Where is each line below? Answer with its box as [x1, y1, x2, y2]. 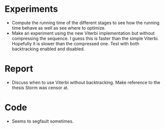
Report [4, 63, 33, 74]
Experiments [4, 3, 58, 15]
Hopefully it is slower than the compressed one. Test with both [11, 40, 139, 46]
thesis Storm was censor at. [11, 85, 69, 91]
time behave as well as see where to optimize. [11, 25, 106, 31]
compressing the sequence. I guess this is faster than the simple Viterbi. [11, 35, 159, 41]
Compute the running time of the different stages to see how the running [11, 20, 160, 26]
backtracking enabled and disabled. [11, 46, 85, 52]
